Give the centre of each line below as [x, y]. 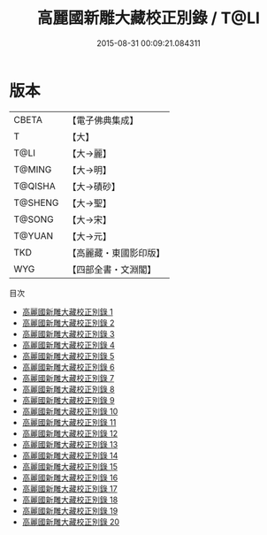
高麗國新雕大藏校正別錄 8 [68, 389]
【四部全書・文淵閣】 [112, 269]
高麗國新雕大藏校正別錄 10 [70, 411]
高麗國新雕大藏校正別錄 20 [71, 522]
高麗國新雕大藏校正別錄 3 [68, 333]
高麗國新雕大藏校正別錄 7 [68, 378]
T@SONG [34, 219]
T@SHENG [36, 203]
